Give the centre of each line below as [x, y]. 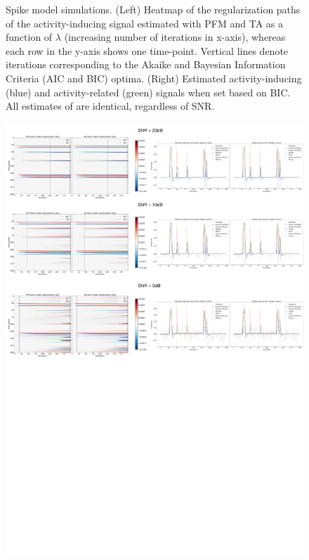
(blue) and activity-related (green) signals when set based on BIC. [148, 92]
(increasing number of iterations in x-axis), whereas [175, 37]
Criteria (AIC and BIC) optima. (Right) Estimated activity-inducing [154, 78]
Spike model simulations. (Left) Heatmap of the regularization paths [153, 9]
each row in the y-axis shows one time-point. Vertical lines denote [147, 50]
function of [29, 37]
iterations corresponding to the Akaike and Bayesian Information [146, 64]
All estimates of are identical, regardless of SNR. [110, 106]
